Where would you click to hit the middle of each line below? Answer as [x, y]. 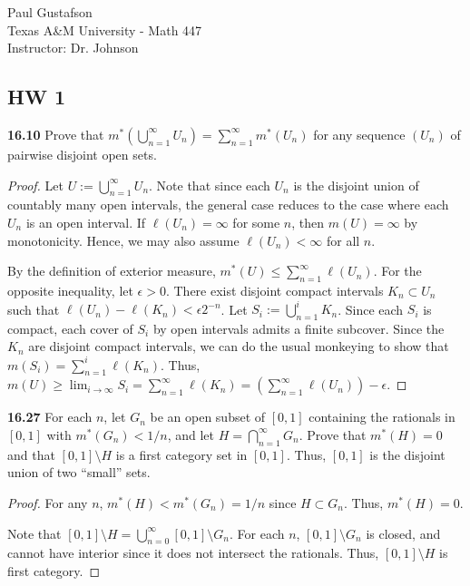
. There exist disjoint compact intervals [274, 290]
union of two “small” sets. [79, 472]
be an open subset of [208, 417]
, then [308, 222]
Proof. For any [48, 502]
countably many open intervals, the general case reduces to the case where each [228, 205]
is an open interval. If [86, 222]
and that [31, 454]
